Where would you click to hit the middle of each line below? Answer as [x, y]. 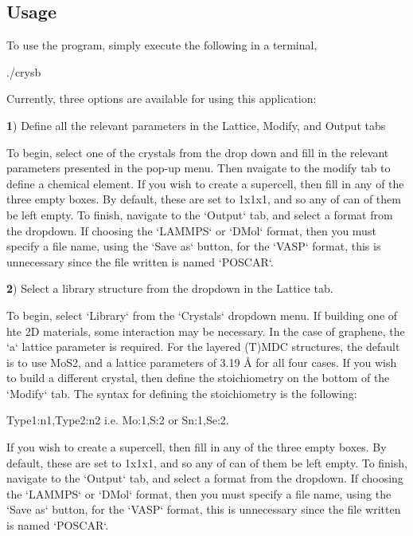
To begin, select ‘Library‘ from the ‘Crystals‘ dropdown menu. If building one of [202, 315]
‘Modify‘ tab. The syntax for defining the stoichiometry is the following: [182, 393]
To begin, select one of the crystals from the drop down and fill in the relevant [198, 152]
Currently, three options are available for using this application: [162, 99]
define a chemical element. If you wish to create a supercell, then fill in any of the [205, 183]
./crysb [24, 71]
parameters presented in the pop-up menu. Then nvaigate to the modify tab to [199, 168]
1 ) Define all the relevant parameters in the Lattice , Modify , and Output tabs [196, 125]
